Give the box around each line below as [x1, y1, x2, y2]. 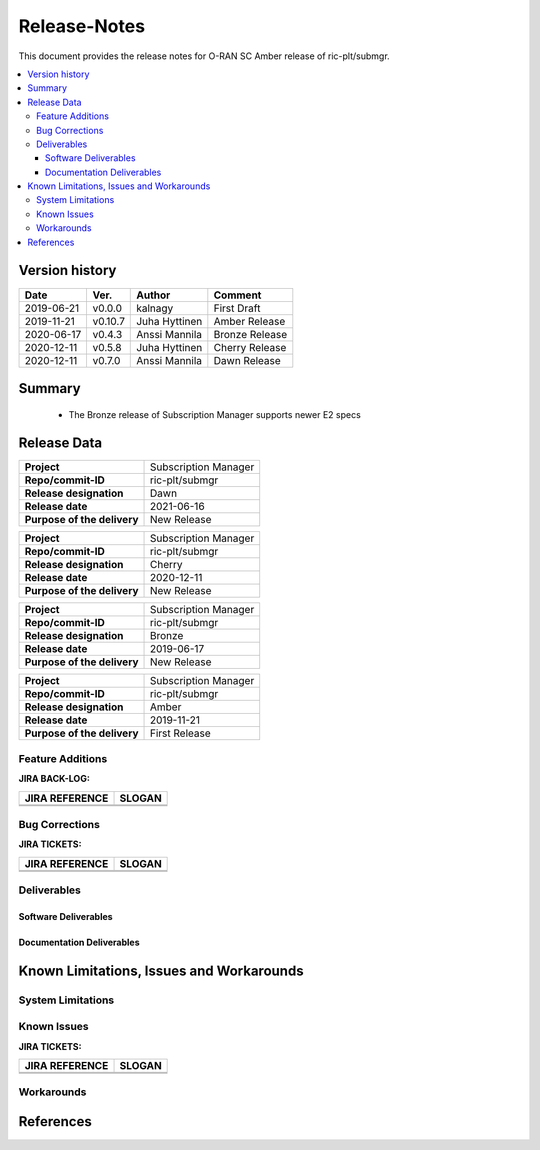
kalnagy [136, 301, 174, 315]
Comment [213, 288, 262, 302]
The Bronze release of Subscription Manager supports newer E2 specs [68, 408, 362, 420]
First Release [150, 726, 212, 740]
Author [136, 288, 171, 302]
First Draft [213, 301, 261, 315]
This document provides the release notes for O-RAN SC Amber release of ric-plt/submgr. [18, 50, 390, 62]
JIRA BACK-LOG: [18, 773, 90, 785]
